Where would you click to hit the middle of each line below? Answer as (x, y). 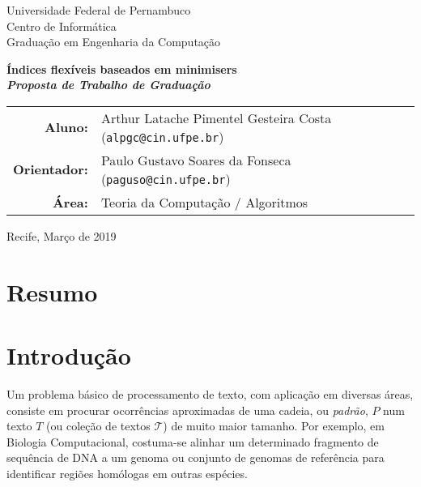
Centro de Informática (62, 26)
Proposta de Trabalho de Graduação (108, 85)
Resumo (52, 291)
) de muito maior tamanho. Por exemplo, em (274, 426)
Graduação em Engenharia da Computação (114, 42)
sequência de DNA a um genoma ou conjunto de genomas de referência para (196, 457)
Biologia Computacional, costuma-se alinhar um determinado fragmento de (193, 441)
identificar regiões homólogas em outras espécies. (127, 474)
